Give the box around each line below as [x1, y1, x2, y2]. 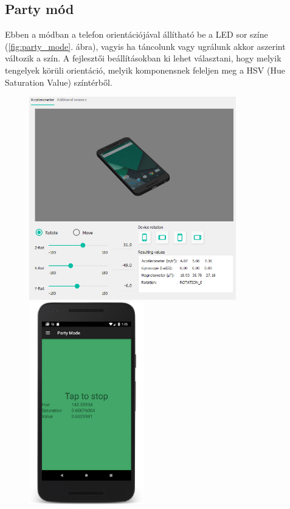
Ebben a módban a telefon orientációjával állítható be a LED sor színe [5, 28, 268, 41]
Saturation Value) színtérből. [5, 75, 112, 88]
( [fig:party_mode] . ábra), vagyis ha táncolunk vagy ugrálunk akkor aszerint [5, 40, 286, 52]
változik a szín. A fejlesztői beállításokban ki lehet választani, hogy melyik [5, 52, 281, 64]
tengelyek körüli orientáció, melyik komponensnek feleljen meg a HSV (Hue [5, 63, 285, 76]
